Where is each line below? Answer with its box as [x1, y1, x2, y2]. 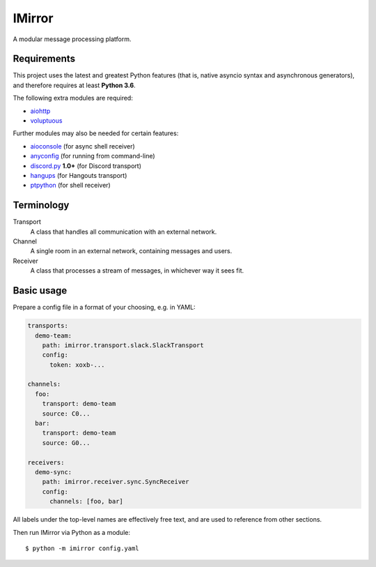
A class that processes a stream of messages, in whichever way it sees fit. [30, 266, 244, 275]
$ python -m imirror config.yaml [25, 544, 139, 552]
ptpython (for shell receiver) [30, 181, 111, 190]
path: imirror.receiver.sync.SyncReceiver [42, 478, 189, 486]
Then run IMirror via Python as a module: [13, 528, 130, 536]
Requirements [13, 53, 76, 65]
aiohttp [30, 107, 51, 115]
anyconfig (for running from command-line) [30, 152, 156, 160]
